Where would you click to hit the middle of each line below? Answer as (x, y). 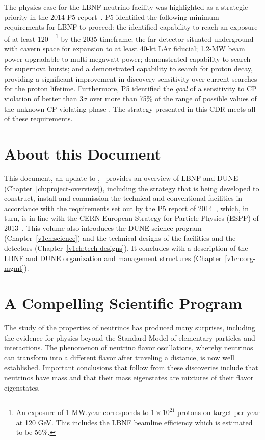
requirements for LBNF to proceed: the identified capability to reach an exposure (131, 27)
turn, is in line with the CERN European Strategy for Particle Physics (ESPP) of (131, 218)
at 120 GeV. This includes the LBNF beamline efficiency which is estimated (134, 422)
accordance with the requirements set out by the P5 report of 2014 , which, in (127, 208)
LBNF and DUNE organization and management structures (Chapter (113, 258)
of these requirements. (38, 119)
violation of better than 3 (44, 98)
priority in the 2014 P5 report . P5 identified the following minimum (112, 17)
